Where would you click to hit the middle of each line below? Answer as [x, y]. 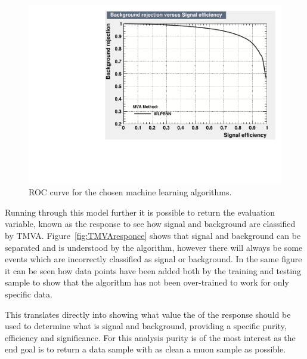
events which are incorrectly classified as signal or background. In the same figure [153, 259]
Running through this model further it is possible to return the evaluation [140, 212]
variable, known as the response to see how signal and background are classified [150, 224]
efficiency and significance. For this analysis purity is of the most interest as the [150, 337]
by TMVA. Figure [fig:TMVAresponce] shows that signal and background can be [153, 236]
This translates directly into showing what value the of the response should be [148, 314]
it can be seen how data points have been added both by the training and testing [153, 270]
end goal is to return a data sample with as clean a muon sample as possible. [145, 349]
